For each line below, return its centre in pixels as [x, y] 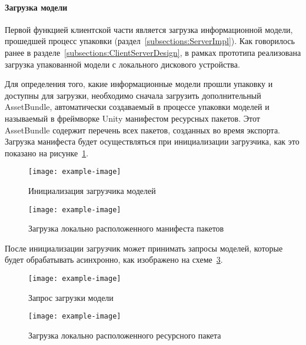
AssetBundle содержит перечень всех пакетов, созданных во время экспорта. [142, 130]
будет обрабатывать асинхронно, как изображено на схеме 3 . [114, 259]
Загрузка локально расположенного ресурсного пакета [125, 335]
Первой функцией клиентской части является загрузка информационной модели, [149, 29]
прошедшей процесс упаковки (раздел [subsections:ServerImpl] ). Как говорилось [150, 41]
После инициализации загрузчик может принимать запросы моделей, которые [144, 248]
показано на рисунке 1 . [47, 153]
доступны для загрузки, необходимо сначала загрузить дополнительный [133, 95]
